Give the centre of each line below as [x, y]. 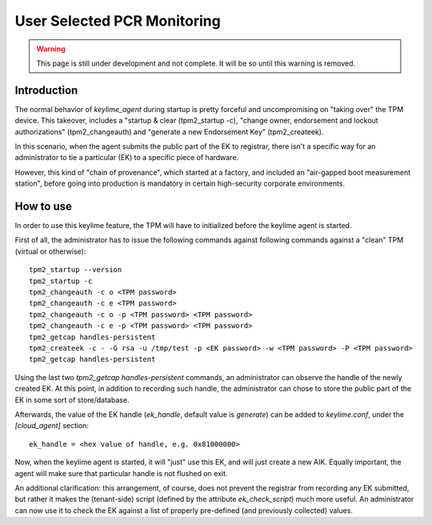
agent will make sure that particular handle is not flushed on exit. [121, 473]
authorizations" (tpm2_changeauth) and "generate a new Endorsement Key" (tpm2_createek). [169, 131]
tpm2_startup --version [76, 270]
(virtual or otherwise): [50, 251]
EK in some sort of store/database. [72, 399]
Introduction [46, 90]
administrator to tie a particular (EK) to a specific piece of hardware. [127, 158]
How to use [43, 206]
